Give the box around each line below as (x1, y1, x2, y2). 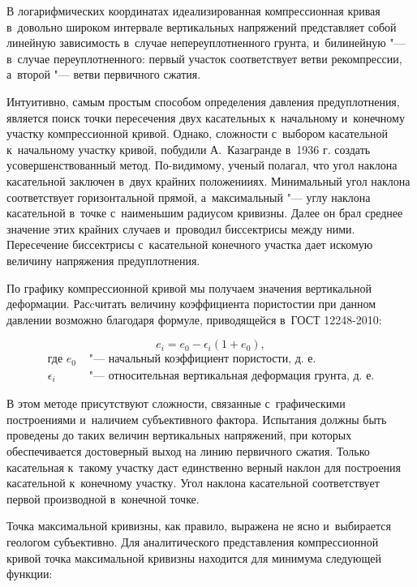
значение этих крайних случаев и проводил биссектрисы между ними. (6, 220, 355, 237)
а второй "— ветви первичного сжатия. (6, 66, 201, 83)
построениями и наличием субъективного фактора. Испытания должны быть (6, 410, 387, 427)
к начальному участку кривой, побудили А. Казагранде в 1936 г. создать (6, 140, 371, 157)
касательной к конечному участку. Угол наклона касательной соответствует (6, 474, 380, 491)
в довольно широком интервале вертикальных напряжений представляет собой (6, 18, 397, 35)
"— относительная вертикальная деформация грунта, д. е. (88, 370, 375, 382)
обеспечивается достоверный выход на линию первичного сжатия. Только (6, 443, 370, 460)
